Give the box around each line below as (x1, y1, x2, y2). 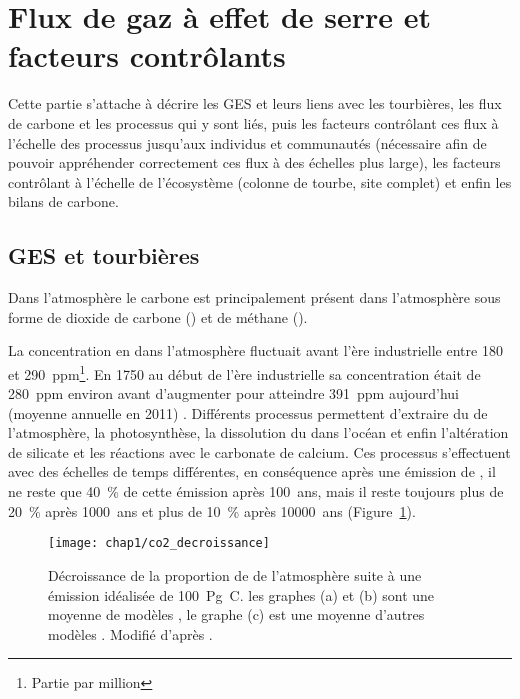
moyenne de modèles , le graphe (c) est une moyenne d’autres (48, 604, 425, 625)
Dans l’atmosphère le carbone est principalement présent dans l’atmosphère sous (8, 287, 501, 308)
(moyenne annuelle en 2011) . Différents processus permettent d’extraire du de (8, 402, 488, 423)
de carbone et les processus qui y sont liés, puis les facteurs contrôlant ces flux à (8, 112, 499, 133)
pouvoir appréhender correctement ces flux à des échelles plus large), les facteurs (8, 152, 501, 173)
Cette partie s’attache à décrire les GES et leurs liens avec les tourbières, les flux (8, 93, 502, 114)
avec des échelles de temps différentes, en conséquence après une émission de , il (8, 461, 496, 482)
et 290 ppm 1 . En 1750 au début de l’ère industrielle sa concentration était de (8, 360, 481, 384)
